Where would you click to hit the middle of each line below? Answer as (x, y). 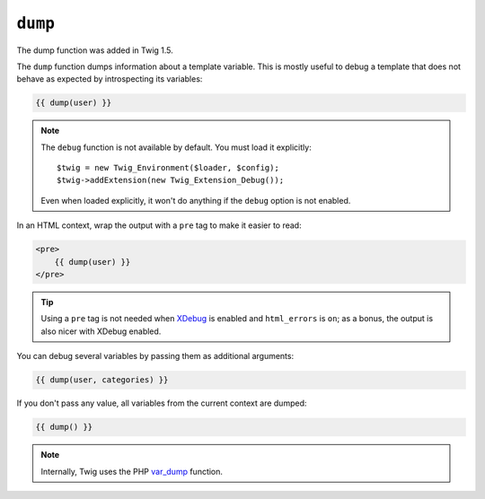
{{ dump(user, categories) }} (102, 380)
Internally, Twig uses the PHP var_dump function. (132, 471)
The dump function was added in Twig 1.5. (95, 50)
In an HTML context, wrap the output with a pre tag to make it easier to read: (159, 225)
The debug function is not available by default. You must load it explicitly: (176, 147)
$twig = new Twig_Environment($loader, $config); (168, 168)
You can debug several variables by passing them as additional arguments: (155, 356)
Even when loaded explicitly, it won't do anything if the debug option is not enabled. (196, 200)
